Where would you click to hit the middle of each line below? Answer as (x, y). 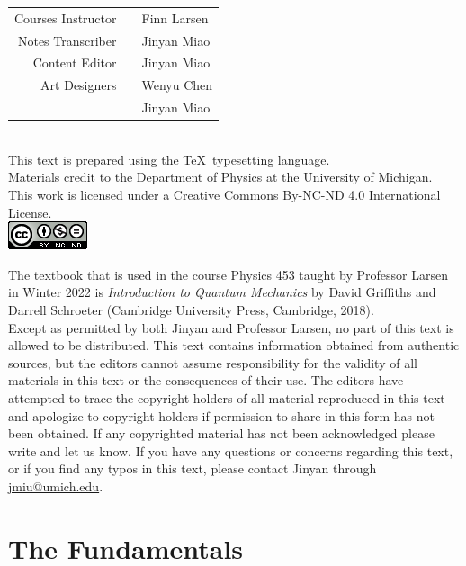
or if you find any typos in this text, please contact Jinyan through (193, 468)
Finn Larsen (175, 18)
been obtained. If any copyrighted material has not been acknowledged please (221, 433)
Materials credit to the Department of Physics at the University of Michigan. (220, 177)
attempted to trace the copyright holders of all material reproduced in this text (227, 397)
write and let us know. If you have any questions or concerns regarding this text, (231, 450)
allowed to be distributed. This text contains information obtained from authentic (234, 345)
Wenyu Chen (177, 85)
